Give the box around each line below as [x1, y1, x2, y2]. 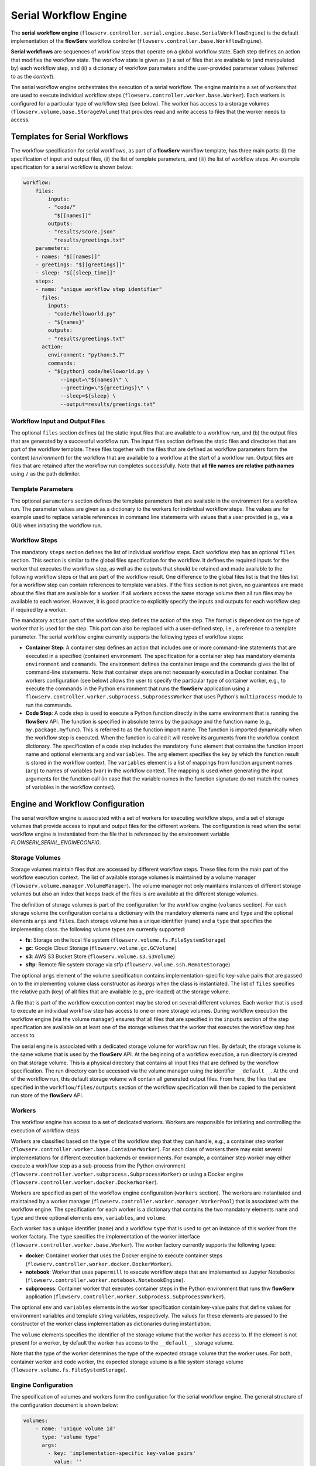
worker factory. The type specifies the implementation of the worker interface [11, 1233, 200, 1240]
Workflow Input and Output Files [11, 417, 105, 425]
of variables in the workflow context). [25, 783, 116, 790]
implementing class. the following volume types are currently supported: [11, 925, 186, 932]
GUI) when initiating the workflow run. [11, 522, 102, 529]
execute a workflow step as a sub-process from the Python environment [11, 1162, 186, 1169]
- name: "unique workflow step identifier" [35, 286, 162, 293]
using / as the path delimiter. [11, 470, 81, 477]
